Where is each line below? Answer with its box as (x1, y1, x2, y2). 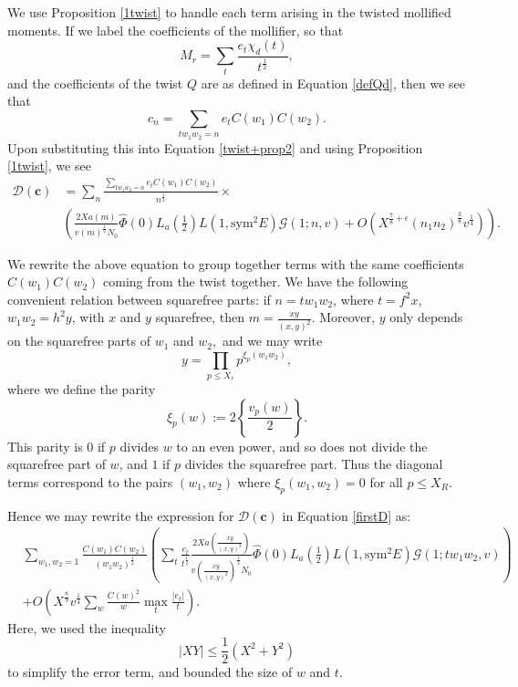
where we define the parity (7, 380, 156, 399)
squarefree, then (155, 307, 245, 327)
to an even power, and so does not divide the (176, 436, 428, 455)
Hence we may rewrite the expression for (7, 505, 234, 525)
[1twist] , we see (7, 156, 91, 175)
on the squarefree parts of (7, 331, 150, 350)
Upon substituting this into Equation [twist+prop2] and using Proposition (7, 138, 423, 157)
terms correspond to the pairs (7, 472, 173, 491)
